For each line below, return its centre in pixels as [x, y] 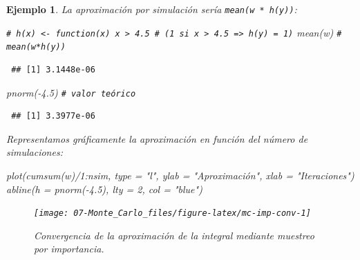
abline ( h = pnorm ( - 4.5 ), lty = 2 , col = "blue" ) [104, 189]
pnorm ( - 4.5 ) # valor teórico [71, 92]
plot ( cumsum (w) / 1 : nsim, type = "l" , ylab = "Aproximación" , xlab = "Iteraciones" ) [180, 175]
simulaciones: [35, 152]
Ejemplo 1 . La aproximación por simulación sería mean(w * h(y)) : [152, 9]
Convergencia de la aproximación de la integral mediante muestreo [174, 235]
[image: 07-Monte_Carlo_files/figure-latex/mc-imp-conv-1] [172, 213]
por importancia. [69, 249]
